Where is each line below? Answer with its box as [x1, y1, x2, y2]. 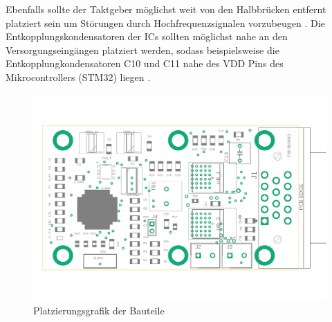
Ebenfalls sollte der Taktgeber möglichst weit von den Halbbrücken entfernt [6, 2, 326, 16]
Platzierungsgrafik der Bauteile [33, 303, 165, 317]
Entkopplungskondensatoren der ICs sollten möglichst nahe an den [6, 29, 288, 44]
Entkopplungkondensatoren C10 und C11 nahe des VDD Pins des [6, 56, 284, 71]
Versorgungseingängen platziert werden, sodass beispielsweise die [6, 42, 279, 57]
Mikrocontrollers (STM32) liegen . [6, 69, 151, 84]
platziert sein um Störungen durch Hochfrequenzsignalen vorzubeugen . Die [6, 15, 325, 30]
